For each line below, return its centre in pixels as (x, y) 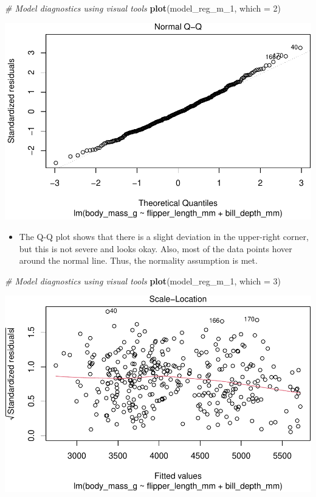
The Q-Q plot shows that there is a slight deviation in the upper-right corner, (164, 236)
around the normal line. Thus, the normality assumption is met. (138, 260)
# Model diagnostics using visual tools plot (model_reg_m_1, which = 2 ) (143, 8)
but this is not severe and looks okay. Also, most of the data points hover (156, 248)
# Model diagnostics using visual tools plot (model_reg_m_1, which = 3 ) (143, 280)
